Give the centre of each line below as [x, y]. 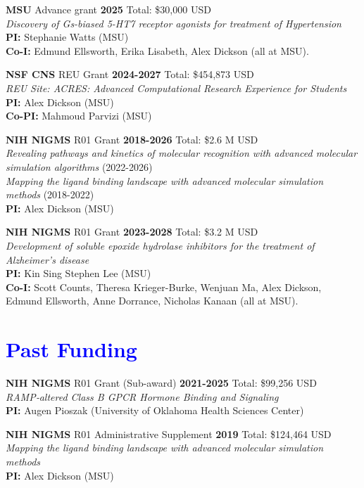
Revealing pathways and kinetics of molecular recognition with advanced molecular [182, 153]
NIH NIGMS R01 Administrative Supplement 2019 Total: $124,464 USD [169, 434]
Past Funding [71, 349]
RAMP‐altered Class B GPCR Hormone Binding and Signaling [142, 396]
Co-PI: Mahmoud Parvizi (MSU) [79, 116]
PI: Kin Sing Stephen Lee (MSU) [79, 273]
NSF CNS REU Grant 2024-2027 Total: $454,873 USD [130, 74]
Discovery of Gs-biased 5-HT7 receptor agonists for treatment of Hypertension [174, 23]
